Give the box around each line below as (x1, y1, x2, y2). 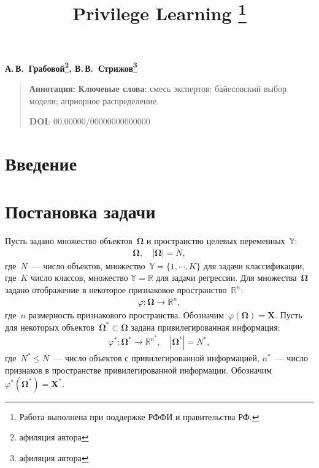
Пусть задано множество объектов (5, 234, 133, 247)
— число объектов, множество (31, 259, 145, 272)
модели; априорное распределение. (29, 94, 159, 107)
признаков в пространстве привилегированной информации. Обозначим (5, 364, 272, 377)
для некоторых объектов (5, 320, 95, 333)
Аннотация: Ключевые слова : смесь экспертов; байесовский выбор (29, 82, 287, 94)
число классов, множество (30, 271, 128, 284)
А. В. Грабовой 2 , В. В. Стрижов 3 (5, 59, 137, 74)
